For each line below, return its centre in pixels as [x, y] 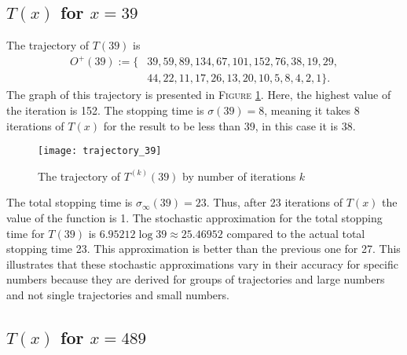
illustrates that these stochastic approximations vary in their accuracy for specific [202, 264]
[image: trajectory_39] [100, 151]
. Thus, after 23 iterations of [275, 202]
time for [26, 233]
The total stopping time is [70, 202]
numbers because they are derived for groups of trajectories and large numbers [196, 279]
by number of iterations [239, 176]
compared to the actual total [296, 233]
